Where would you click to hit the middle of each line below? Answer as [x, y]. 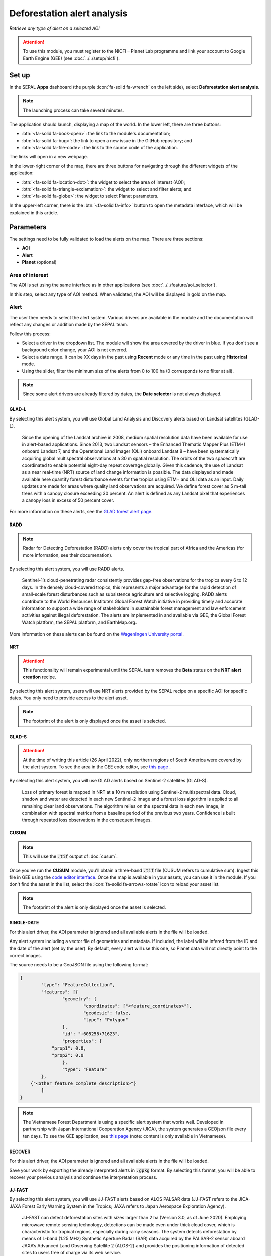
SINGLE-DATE [24, 923]
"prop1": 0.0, [69, 1048]
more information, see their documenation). [68, 555]
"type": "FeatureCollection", [78, 985]
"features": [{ [60, 992]
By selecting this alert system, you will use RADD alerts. [67, 569]
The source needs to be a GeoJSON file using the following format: [79, 965]
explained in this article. [34, 213]
